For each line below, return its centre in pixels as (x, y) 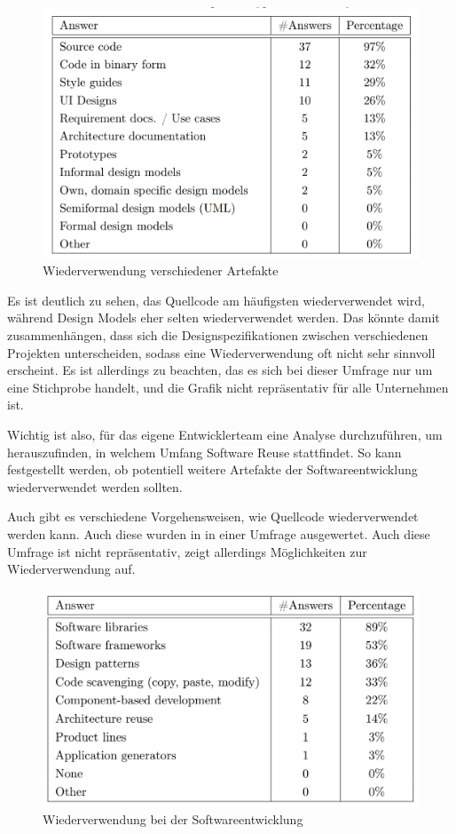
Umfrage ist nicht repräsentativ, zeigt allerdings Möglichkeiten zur (187, 551)
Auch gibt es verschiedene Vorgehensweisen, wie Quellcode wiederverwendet (213, 516)
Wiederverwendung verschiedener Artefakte (161, 270)
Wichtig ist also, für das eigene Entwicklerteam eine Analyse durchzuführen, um (225, 434)
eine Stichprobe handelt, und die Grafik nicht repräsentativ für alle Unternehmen (228, 387)
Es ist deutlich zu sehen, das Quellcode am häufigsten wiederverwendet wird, (216, 300)
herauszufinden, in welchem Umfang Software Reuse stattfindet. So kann (204, 452)
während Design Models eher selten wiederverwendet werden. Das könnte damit (224, 318)
